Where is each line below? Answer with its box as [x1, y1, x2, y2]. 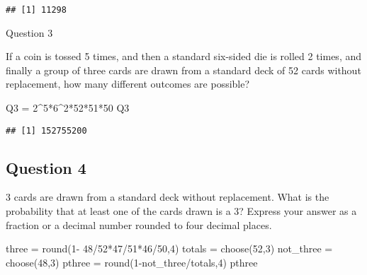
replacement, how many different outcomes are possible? [6, 76, 250, 91]
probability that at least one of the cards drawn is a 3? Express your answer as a [6, 204, 357, 218]
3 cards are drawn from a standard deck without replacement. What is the [6, 189, 329, 204]
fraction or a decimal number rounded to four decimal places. [6, 217, 272, 232]
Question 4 [6, 156, 86, 178]
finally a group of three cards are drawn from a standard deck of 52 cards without [6, 62, 361, 77]
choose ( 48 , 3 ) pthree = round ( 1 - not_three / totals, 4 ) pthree [6, 254, 258, 269]
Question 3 [6, 25, 53, 40]
